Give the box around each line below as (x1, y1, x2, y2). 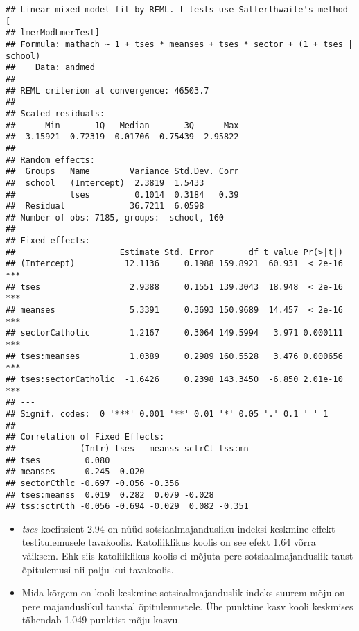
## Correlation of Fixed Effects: (6, 432, 165, 442)
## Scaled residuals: (6, 108, 105, 119)
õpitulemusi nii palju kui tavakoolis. (21, 562, 174, 576)
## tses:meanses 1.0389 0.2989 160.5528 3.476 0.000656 (6, 351, 343, 361)
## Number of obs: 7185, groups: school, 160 (6, 212, 224, 223)
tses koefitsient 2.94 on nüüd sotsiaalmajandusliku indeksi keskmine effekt (21, 521, 335, 535)
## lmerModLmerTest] (6, 28, 100, 38)
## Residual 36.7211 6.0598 (6, 201, 204, 211)
